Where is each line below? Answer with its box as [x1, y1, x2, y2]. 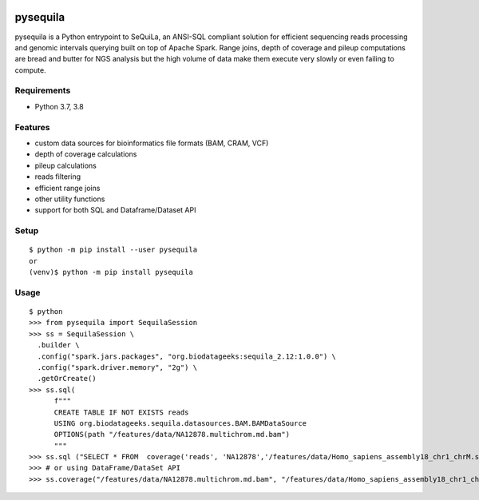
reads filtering [34, 172, 81, 181]
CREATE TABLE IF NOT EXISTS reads [53, 407, 189, 417]
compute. [14, 65, 47, 75]
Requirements [14, 85, 71, 96]
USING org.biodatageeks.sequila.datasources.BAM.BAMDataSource [53, 419, 307, 427]
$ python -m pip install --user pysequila [29, 245, 198, 255]
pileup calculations [34, 161, 97, 170]
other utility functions [34, 194, 105, 204]
